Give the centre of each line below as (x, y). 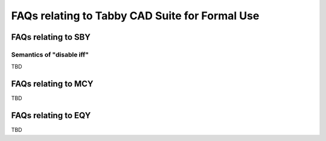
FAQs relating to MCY (52, 84)
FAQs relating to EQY (51, 115)
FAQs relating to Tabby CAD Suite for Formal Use (135, 16)
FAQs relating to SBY (51, 37)
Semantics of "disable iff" (50, 54)
